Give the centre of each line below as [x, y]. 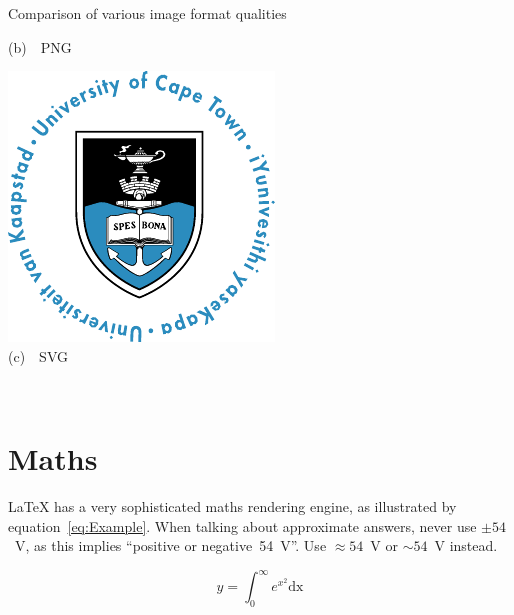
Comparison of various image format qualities [147, 13]
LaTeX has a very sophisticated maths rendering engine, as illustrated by [232, 506]
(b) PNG [40, 46]
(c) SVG [38, 355]
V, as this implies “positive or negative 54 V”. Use [170, 545]
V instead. [466, 545]
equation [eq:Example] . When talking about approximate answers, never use [242, 525]
